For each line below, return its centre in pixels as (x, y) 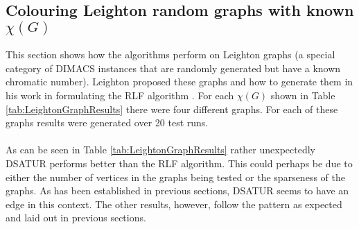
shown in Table (303, 95)
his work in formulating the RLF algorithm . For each (120, 95)
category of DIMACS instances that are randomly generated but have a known (173, 68)
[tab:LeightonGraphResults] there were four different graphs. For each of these (172, 109)
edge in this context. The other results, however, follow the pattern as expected (174, 204)
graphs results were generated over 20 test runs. (107, 122)
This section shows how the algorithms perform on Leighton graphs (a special (170, 54)
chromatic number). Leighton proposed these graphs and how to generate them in (179, 82)
